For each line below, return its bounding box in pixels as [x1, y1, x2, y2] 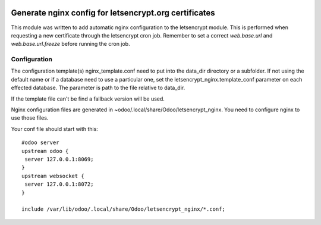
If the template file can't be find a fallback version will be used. [11, 95, 165, 102]
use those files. [11, 114, 49, 121]
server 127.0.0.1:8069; [24, 155, 94, 162]
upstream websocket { [21, 173, 84, 179]
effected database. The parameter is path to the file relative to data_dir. [11, 84, 185, 92]
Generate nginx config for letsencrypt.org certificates [11, 8, 215, 18]
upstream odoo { [21, 148, 69, 154]
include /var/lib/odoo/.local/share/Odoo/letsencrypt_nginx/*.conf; [21, 206, 225, 212]
